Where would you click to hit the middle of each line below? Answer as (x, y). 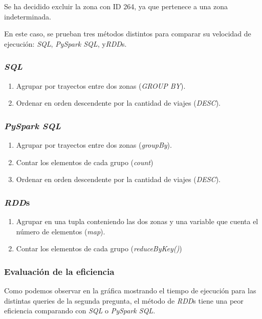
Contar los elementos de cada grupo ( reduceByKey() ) (99, 248)
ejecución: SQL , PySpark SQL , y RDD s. (65, 43)
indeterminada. (28, 16)
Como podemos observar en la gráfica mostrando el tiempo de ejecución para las (130, 290)
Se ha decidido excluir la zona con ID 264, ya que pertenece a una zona (116, 6)
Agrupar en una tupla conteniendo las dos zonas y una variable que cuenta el (137, 221)
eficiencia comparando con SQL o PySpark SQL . (80, 311)
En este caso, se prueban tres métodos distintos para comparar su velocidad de (128, 34)
